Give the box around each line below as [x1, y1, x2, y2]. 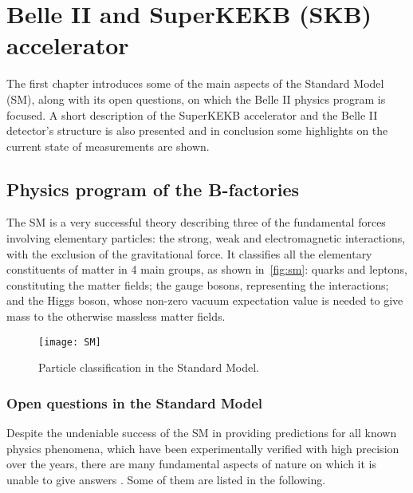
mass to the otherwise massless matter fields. [6, 308, 226, 325]
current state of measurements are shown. [6, 137, 210, 154]
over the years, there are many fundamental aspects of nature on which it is [6, 456, 377, 472]
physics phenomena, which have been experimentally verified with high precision [6, 440, 399, 456]
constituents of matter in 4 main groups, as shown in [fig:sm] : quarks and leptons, [6, 261, 407, 278]
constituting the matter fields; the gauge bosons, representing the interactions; [6, 276, 389, 293]
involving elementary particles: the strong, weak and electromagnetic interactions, [6, 230, 406, 246]
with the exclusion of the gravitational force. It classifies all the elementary [6, 245, 372, 262]
